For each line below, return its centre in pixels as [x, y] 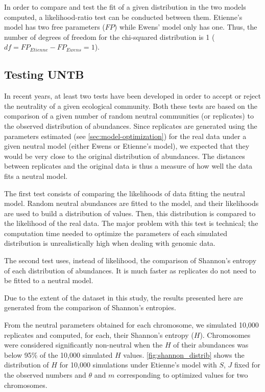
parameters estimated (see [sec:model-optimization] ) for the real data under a [125, 136]
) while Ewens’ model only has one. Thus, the [186, 27]
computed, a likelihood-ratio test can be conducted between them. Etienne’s [123, 17]
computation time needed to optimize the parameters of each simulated [116, 233]
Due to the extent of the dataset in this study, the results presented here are [124, 297]
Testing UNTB [44, 74]
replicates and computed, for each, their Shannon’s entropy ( [99, 335]
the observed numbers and [45, 375]
